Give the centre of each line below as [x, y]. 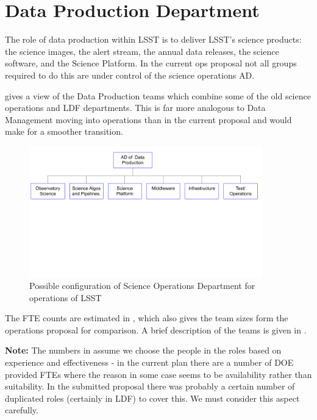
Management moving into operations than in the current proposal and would [148, 119]
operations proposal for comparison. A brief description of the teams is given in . [156, 329]
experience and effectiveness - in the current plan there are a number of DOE [149, 362]
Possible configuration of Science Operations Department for [142, 286]
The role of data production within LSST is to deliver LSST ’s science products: [153, 39]
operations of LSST [66, 297]
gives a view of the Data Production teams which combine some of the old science [158, 95]
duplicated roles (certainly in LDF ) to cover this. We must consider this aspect [152, 398]
